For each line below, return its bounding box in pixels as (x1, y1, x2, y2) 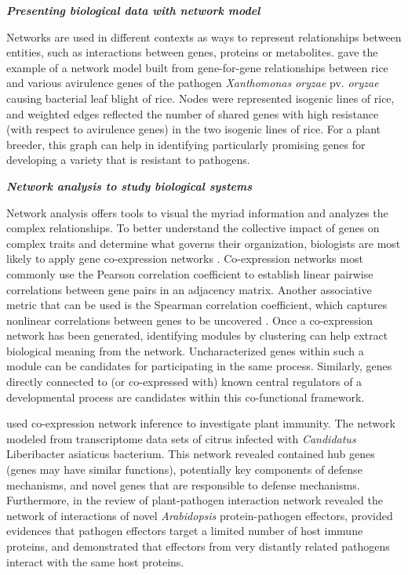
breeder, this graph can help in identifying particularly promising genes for (6, 136, 366, 152)
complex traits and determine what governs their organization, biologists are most (6, 235, 401, 251)
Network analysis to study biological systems (6, 177, 253, 194)
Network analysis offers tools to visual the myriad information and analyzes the (6, 204, 388, 220)
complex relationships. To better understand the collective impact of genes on (6, 220, 380, 236)
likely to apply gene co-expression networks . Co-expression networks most (6, 250, 363, 267)
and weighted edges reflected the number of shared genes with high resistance (6, 105, 379, 122)
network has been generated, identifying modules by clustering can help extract (6, 327, 388, 344)
